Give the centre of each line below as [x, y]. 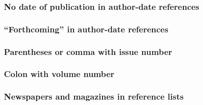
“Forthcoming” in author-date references [86, 29]
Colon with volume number [59, 74]
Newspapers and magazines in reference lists [94, 96]
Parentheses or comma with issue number [88, 51]
